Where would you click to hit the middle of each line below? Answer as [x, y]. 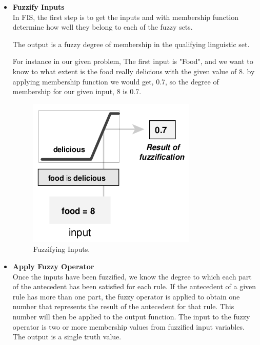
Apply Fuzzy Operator [53, 266]
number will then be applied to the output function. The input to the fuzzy [131, 316]
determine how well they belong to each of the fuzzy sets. [103, 27]
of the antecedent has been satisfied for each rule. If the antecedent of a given [134, 286]
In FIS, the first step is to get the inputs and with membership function [125, 17]
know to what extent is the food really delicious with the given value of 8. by [134, 71]
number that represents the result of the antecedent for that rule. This [123, 306]
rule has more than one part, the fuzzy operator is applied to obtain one [126, 296]
